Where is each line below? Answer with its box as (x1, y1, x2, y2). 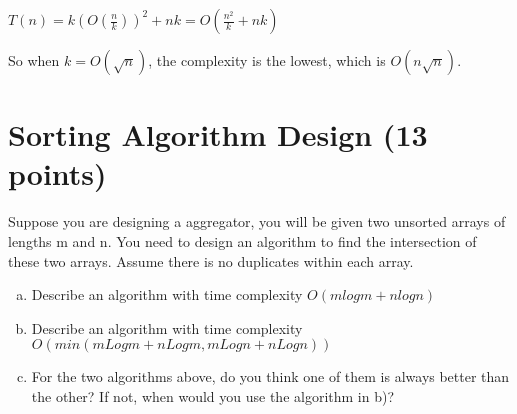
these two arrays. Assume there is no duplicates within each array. (8, 250, 414, 271)
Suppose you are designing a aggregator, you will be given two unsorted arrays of (8, 211, 506, 232)
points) (8, 153, 107, 194)
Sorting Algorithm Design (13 (8, 114, 428, 155)
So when (8, 50, 60, 70)
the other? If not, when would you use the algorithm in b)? (31, 385, 395, 406)
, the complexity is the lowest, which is (148, 50, 386, 70)
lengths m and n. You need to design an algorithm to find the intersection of (8, 230, 477, 251)
